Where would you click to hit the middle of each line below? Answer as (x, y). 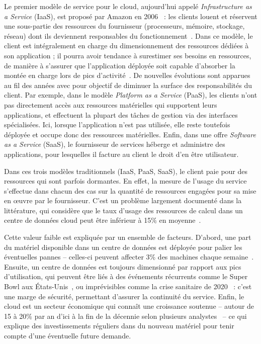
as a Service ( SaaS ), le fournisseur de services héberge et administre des (115, 144)
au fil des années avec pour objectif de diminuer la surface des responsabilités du (128, 85)
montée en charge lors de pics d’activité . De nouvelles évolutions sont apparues (127, 75)
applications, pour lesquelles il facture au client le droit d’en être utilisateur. (121, 154)
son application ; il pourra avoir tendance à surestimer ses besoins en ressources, (128, 55)
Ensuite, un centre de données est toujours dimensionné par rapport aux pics (123, 266)
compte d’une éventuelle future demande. (68, 335)
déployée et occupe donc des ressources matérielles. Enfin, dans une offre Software (130, 134)
